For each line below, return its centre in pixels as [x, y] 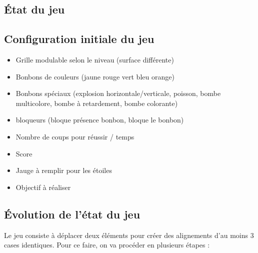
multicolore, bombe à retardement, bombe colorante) [97, 103]
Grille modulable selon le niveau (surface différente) [95, 59]
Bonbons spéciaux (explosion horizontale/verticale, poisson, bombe [118, 93]
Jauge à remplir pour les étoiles [64, 170]
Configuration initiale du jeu [79, 39]
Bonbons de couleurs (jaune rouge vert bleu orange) [95, 76]
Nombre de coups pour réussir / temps [75, 136]
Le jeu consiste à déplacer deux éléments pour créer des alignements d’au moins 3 [129, 235]
